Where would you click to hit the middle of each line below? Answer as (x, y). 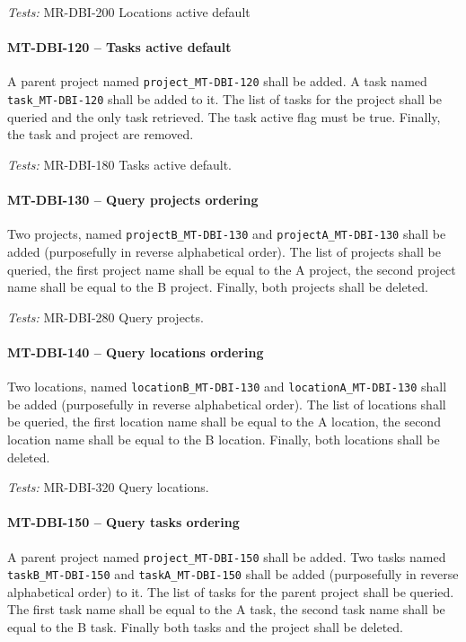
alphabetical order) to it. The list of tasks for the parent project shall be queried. (231, 591)
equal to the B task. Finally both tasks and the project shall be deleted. (205, 627)
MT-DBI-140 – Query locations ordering (136, 352)
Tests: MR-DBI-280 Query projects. (106, 317)
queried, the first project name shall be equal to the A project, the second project (232, 269)
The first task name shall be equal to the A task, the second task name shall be (226, 609)
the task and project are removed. (101, 134)
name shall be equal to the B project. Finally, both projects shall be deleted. (218, 287)
